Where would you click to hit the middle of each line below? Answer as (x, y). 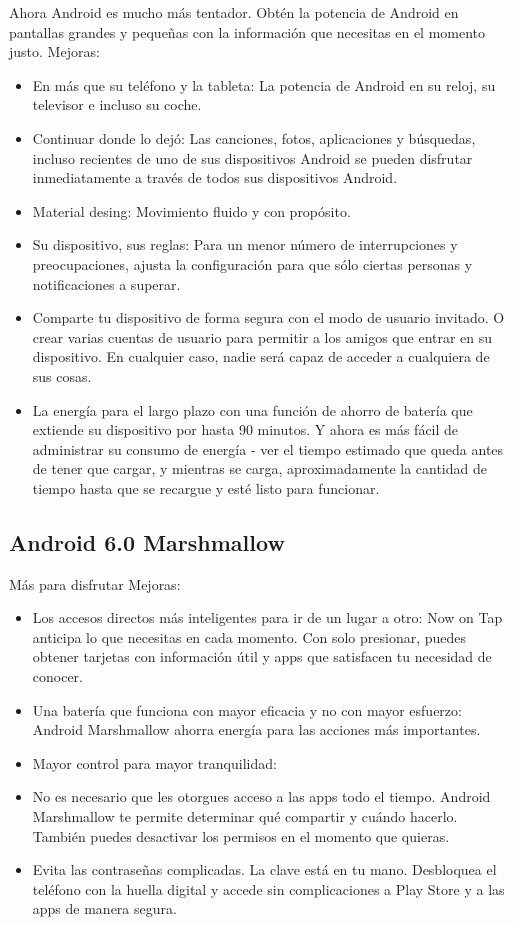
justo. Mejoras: (54, 51)
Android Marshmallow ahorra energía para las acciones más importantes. (256, 729)
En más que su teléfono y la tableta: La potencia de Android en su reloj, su (264, 84)
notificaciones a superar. (106, 283)
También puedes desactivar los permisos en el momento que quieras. (241, 835)
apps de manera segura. (104, 908)
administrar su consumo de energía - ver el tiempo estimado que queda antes (268, 448)
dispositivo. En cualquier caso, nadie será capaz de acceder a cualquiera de (261, 356)
